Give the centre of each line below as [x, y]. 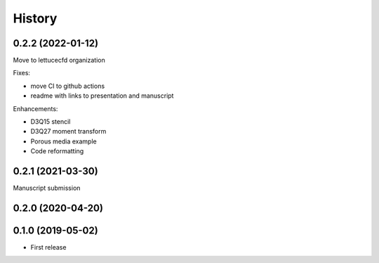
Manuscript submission [47, 188]
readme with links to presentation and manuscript [102, 96]
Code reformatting [57, 151]
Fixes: [22, 73]
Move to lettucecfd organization [59, 60]
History [35, 18]
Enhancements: [35, 108]
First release [48, 248]
